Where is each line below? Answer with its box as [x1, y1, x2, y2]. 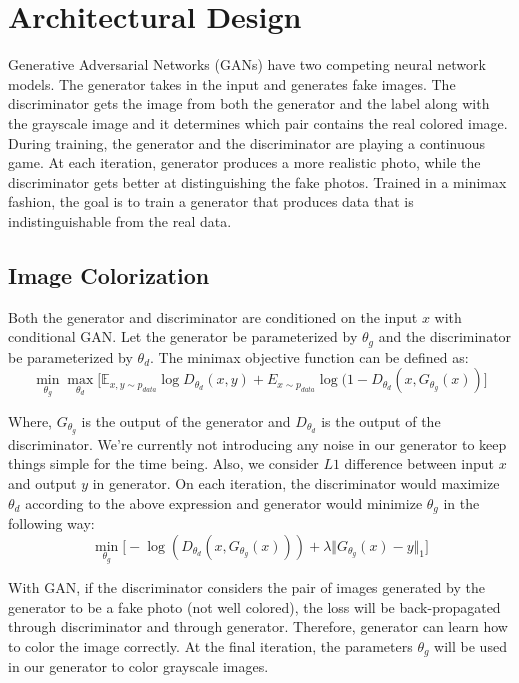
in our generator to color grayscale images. [8, 656, 269, 677]
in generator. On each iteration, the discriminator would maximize [92, 472, 500, 493]
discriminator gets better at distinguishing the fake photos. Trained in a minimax [8, 171, 507, 192]
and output [8, 472, 77, 493]
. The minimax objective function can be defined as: [150, 346, 469, 367]
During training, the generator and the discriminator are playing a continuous [8, 132, 486, 153]
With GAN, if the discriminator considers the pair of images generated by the [8, 577, 485, 598]
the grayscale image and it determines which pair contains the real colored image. [8, 112, 508, 133]
